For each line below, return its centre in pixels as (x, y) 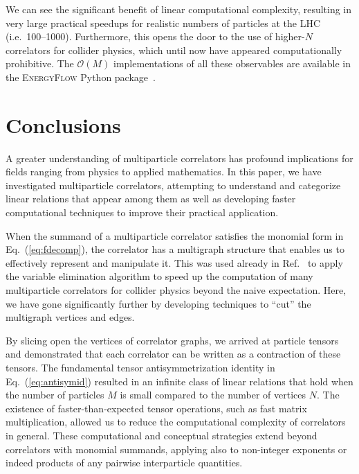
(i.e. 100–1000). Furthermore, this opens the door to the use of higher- (155, 36)
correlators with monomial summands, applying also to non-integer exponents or (176, 449)
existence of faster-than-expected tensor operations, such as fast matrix (156, 408)
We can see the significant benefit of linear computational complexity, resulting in (179, 9)
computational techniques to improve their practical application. (142, 212)
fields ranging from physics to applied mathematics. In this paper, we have (164, 172)
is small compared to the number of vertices (213, 395)
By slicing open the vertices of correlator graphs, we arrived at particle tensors (172, 340)
